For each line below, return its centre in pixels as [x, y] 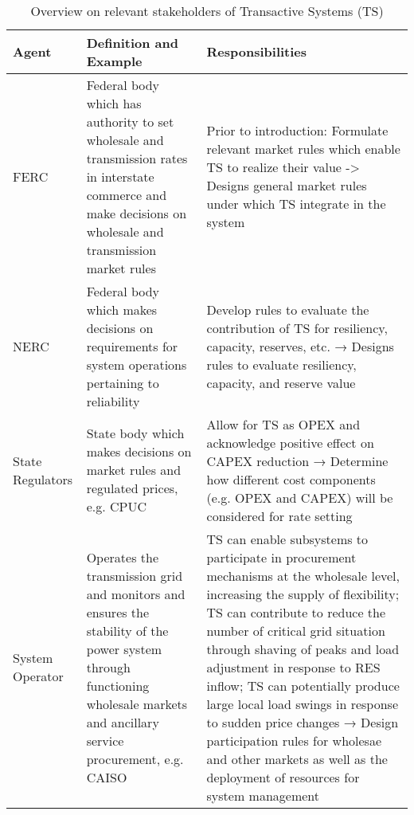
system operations [137, 364]
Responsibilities [257, 52]
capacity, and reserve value [281, 382]
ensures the [118, 612]
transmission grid [135, 575]
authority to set [130, 121]
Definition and [132, 42]
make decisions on [137, 213]
